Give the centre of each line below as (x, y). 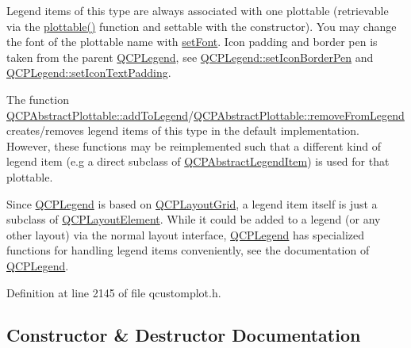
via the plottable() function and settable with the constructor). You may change (202, 26)
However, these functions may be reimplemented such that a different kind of (194, 145)
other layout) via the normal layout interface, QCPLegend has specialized (186, 234)
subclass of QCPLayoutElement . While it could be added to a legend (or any (194, 219)
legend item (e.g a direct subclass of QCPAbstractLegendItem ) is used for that (198, 161)
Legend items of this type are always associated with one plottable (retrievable (198, 10)
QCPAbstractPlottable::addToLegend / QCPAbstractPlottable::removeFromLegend (205, 115)
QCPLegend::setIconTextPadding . (89, 73)
